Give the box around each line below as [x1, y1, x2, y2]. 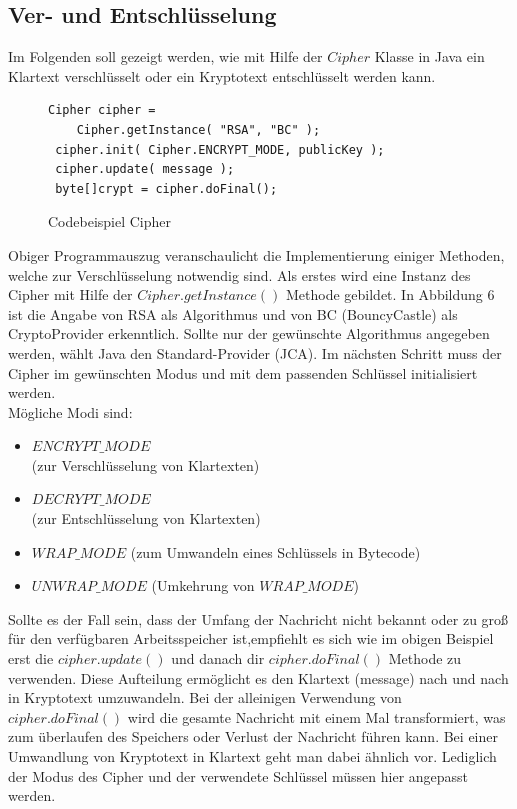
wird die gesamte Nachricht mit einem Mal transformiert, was [127, 706, 506, 727]
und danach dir [171, 648, 265, 669]
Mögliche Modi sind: [8, 401, 133, 422]
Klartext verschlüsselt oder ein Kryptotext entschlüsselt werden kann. [8, 65, 436, 86]
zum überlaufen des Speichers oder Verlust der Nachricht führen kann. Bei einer [8, 726, 498, 747]
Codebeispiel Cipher [48, 211, 172, 232]
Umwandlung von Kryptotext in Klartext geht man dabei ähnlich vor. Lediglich [8, 746, 497, 767]
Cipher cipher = [48, 103, 156, 118]
